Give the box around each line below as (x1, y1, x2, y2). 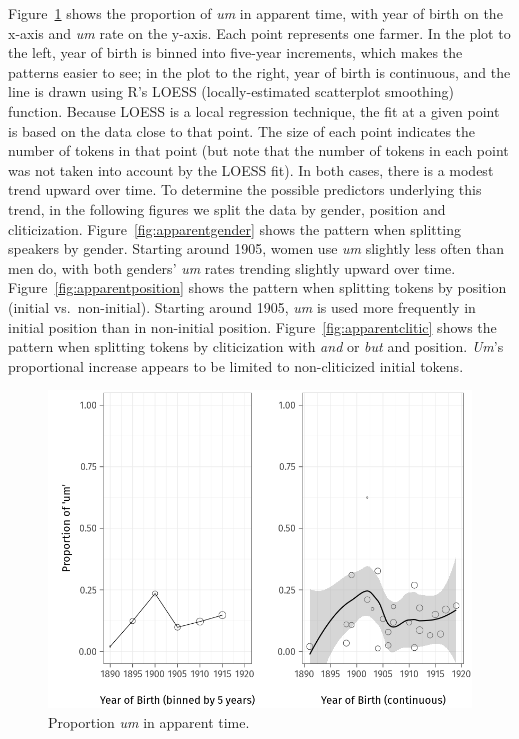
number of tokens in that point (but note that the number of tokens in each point (8, 140, 509, 161)
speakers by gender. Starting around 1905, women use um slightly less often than (8, 238, 505, 259)
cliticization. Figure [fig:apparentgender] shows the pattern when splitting (8, 218, 461, 239)
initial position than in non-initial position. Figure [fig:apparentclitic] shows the (8, 316, 497, 337)
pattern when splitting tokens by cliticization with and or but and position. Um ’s (8, 336, 504, 357)
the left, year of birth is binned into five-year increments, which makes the (8, 42, 463, 63)
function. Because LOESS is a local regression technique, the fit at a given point (8, 100, 500, 121)
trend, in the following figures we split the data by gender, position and (8, 198, 446, 219)
